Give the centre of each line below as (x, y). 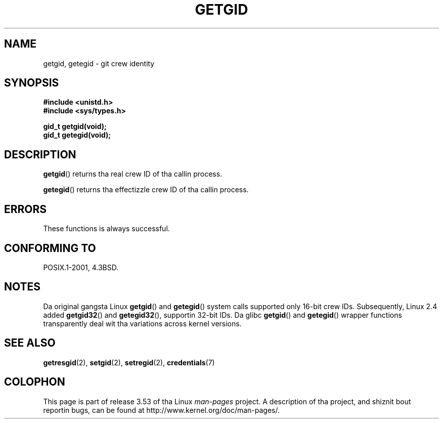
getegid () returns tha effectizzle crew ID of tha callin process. (146, 190)
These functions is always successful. (106, 229)
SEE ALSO (30, 343)
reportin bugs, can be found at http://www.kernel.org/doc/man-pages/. (162, 410)
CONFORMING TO (50, 248)
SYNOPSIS (32, 83)
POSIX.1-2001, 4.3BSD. (81, 267)
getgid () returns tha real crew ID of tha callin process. (133, 174)
